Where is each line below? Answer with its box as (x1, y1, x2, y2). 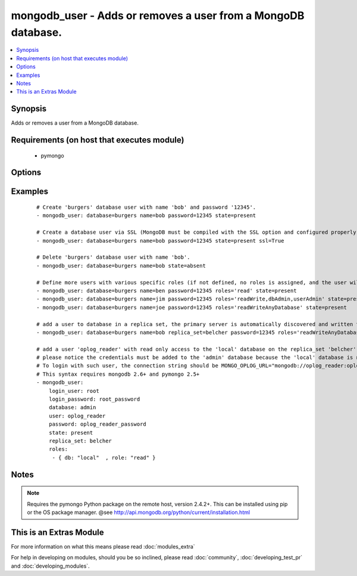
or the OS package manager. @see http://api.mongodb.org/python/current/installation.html (27, 509, 250, 516)
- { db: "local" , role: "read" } (52, 454, 156, 461)
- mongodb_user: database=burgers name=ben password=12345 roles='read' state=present (36, 287, 297, 294)
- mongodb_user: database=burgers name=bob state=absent (36, 262, 206, 269)
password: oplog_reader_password (48, 421, 147, 428)
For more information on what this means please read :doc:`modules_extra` (11, 543, 196, 550)
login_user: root (48, 388, 99, 394)
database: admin (48, 404, 96, 411)
